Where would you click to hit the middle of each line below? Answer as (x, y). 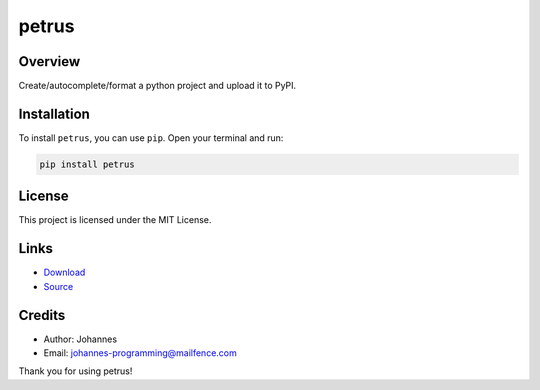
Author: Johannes (80, 339)
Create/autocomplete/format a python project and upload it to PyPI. (157, 86)
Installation (54, 113)
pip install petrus (87, 164)
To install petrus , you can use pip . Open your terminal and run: (151, 137)
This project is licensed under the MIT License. (115, 220)
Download (64, 272)
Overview (49, 61)
